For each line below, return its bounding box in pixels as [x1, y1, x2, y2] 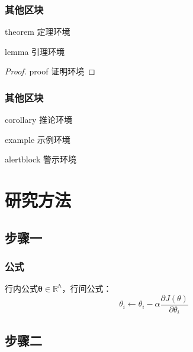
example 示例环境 [5, 133, 70, 145]
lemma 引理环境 [5, 45, 65, 57]
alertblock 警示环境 [5, 153, 76, 165]
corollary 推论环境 [5, 113, 73, 126]
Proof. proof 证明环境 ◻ [5, 65, 95, 77]
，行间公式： [62, 282, 112, 295]
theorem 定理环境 [5, 25, 70, 38]
